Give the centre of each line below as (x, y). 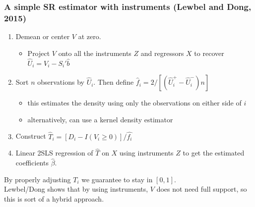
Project (39, 53)
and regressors (162, 53)
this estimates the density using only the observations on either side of (134, 103)
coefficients (32, 163)
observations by (61, 82)
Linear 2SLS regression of (54, 153)
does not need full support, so (202, 189)
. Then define (114, 82)
